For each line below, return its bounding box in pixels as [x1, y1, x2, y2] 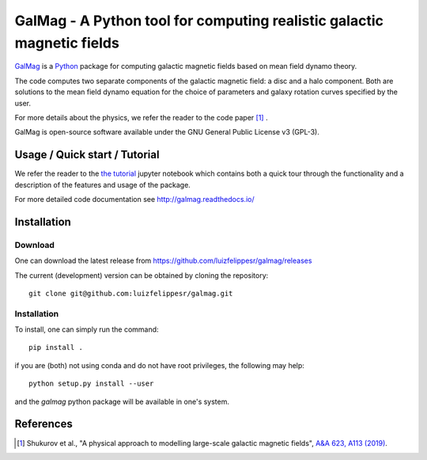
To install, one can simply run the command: [14, 325, 159, 334]
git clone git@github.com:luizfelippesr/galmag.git [28, 289, 233, 298]
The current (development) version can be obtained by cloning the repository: [14, 270, 269, 280]
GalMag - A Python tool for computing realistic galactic [14, 12, 384, 29]
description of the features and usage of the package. [14, 180, 191, 189]
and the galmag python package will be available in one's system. [14, 397, 229, 406]
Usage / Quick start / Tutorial [14, 148, 160, 162]
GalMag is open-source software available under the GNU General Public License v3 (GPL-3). [14, 127, 320, 137]
